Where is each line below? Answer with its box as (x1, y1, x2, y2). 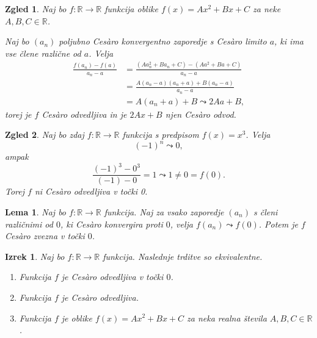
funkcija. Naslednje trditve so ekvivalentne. (103, 250, 263, 262)
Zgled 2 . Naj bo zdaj (5, 128, 84, 141)
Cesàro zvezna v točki (5, 229, 85, 242)
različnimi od (5, 217, 53, 230)
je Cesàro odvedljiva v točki (61, 270, 164, 283)
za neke (253, 2, 281, 15)
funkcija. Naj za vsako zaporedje (104, 206, 224, 218)
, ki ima (274, 35, 304, 48)
